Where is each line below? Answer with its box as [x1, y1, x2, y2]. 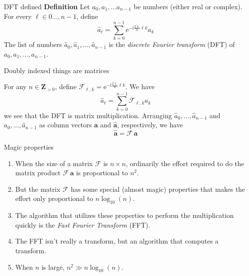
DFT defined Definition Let [4, 1, 90, 11]
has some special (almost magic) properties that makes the [71, 184, 245, 194]
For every [4, 11, 32, 21]
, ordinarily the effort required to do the [126, 158, 245, 168]
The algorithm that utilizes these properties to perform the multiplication [15, 210, 234, 220]
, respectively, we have [117, 120, 183, 130]
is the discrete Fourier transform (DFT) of [108, 39, 235, 49]
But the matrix [15, 184, 60, 194]
